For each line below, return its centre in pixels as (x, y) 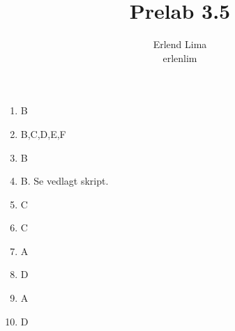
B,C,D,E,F (43, 133)
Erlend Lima (180, 44)
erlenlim (180, 57)
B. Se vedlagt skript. (65, 181)
